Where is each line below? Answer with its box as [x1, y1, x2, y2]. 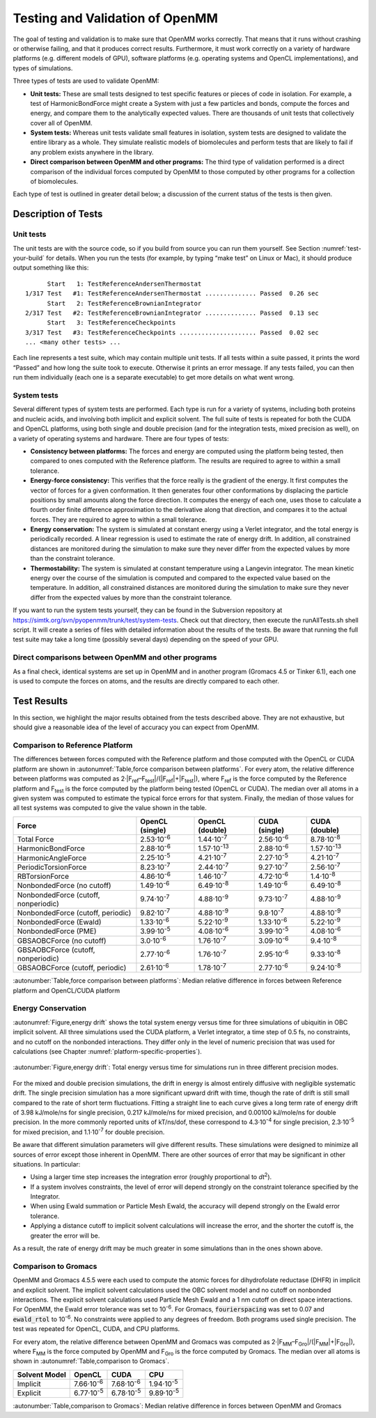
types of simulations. [13, 63, 73, 72]
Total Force [17, 834, 54, 844]
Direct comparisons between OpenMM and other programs [13, 653, 217, 662]
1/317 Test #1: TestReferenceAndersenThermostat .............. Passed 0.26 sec [25, 290, 320, 297]
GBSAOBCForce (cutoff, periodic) [17, 963, 127, 973]
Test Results [13, 695, 68, 707]
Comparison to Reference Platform [13, 740, 133, 750]
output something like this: [13, 263, 89, 272]
